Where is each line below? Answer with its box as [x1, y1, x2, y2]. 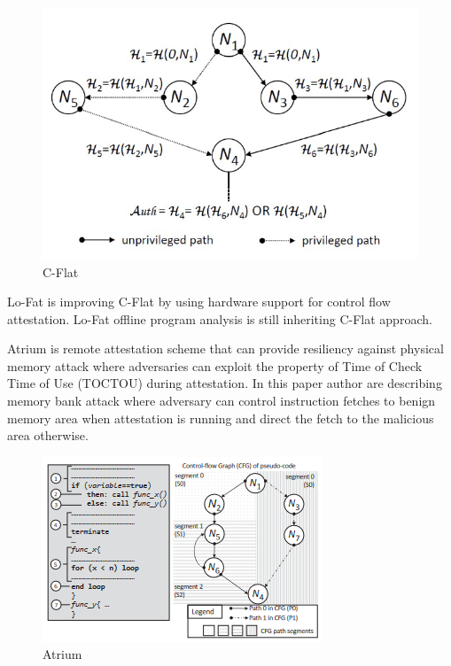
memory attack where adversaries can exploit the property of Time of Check [7, 356, 423, 375]
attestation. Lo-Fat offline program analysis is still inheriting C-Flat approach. [7, 309, 432, 328]
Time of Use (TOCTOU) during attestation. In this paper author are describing [7, 374, 442, 392]
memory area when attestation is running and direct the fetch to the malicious [7, 408, 434, 427]
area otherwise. [7, 426, 89, 445]
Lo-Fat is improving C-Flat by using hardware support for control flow [7, 292, 391, 311]
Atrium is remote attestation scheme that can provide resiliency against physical [7, 339, 444, 358]
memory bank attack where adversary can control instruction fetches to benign [7, 391, 436, 410]
